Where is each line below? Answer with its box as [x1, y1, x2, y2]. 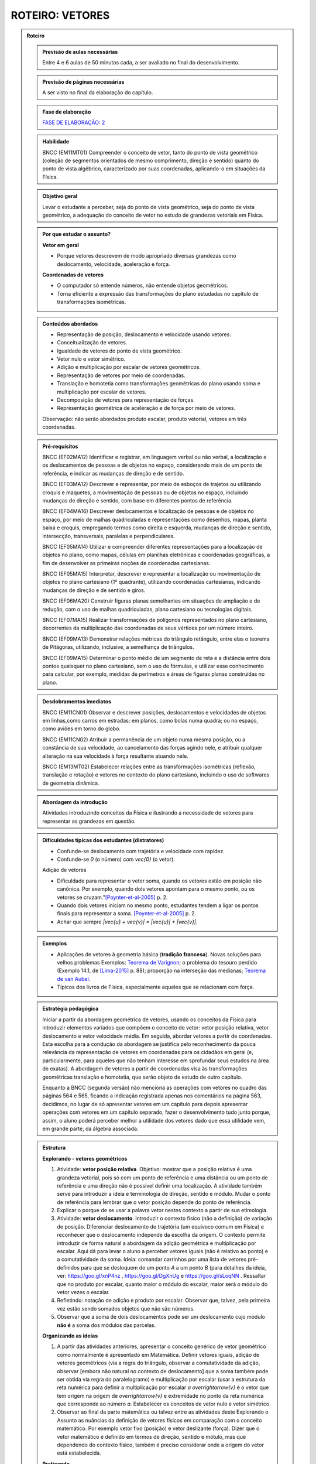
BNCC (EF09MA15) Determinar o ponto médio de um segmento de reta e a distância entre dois [42, 654, 270, 661]
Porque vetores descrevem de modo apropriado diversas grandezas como [57, 252, 236, 259]
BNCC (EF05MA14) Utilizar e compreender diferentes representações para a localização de [42, 543, 263, 550]
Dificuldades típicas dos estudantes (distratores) [42, 837, 164, 844]
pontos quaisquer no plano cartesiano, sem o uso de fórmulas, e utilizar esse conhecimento [42, 662, 265, 669]
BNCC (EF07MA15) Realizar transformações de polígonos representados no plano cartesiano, [42, 617, 268, 624]
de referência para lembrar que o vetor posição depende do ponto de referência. [57, 1198, 252, 1206]
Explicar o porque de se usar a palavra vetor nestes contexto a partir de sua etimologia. [57, 1207, 268, 1214]
